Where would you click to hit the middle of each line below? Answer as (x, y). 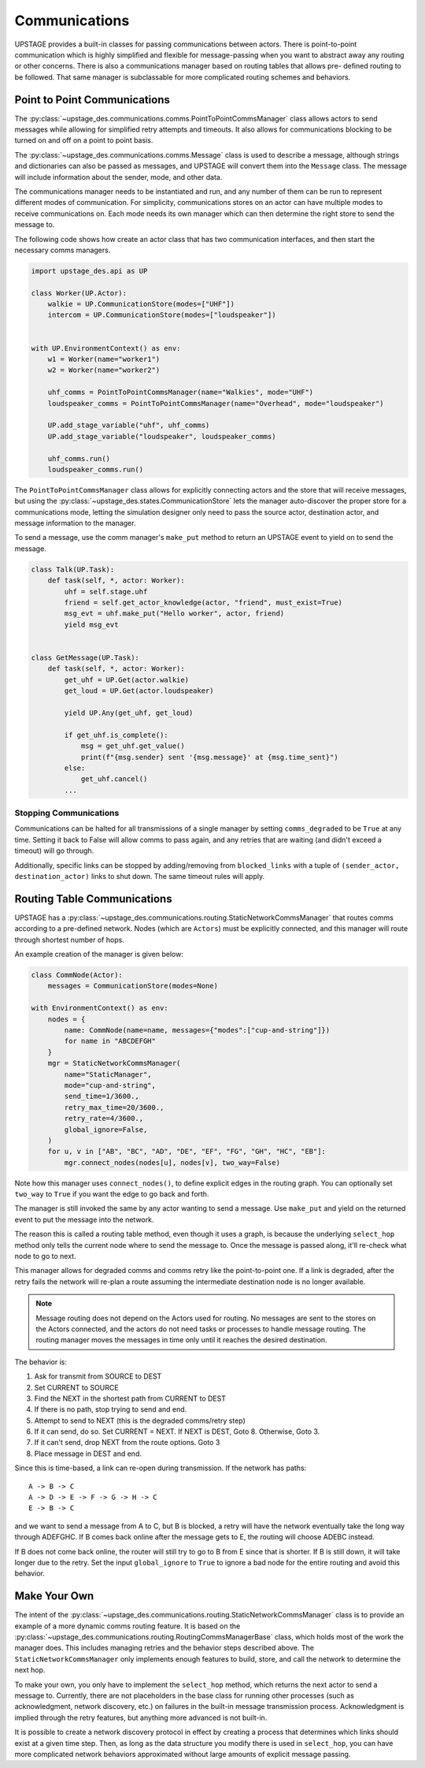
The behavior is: (41, 1362)
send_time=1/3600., (102, 1096)
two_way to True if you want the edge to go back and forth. (112, 1194)
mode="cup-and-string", (110, 1085)
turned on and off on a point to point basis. (84, 140)
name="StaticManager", (108, 1074)
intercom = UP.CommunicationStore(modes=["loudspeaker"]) (162, 315)
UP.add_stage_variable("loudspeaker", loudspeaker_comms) (162, 436)
